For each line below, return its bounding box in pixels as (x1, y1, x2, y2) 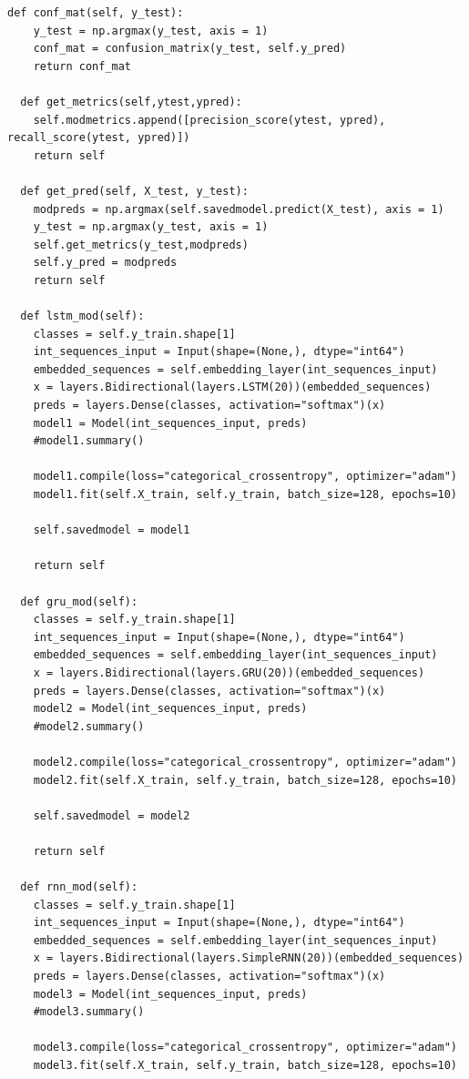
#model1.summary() (33, 434, 145, 448)
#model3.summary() (33, 1005, 145, 1019)
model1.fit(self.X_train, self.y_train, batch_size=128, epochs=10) (33, 488, 457, 502)
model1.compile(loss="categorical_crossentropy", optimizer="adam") (33, 470, 457, 484)
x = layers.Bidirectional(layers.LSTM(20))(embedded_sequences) (33, 381, 432, 394)
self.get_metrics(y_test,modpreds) (33, 238, 249, 251)
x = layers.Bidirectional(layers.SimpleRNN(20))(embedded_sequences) (33, 952, 464, 965)
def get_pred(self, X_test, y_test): (20, 184, 249, 198)
